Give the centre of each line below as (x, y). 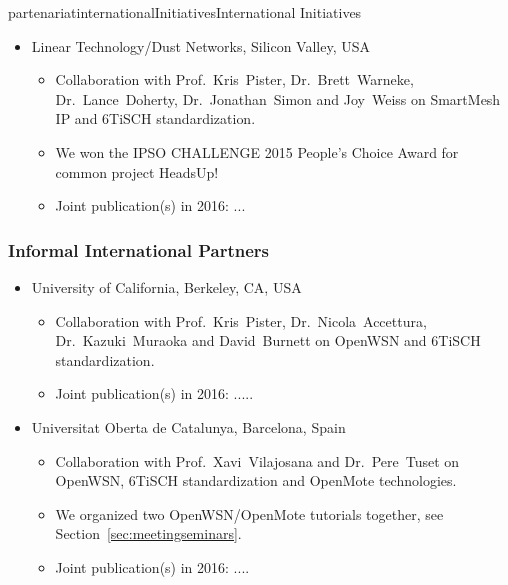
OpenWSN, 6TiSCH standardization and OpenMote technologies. (256, 480)
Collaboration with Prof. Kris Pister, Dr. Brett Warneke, (234, 79)
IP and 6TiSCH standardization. (155, 118)
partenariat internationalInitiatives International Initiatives (185, 12)
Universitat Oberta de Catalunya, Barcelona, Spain (188, 426)
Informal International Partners (138, 249)
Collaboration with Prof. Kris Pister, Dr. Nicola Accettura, (241, 320)
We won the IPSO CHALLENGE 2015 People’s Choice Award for (257, 151)
